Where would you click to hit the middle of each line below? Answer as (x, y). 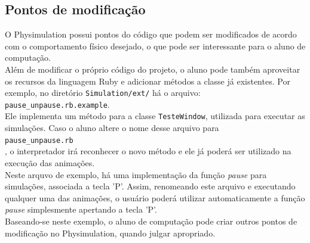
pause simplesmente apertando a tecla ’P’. (81, 209)
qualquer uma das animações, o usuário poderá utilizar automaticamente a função (155, 197)
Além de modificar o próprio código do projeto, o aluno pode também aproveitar (153, 69)
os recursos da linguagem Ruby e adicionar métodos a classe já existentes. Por (148, 81)
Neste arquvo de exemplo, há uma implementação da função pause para (136, 174)
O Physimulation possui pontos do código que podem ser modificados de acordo (151, 34)
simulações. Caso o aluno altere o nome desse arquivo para (112, 128)
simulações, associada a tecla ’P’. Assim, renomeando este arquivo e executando (150, 186)
